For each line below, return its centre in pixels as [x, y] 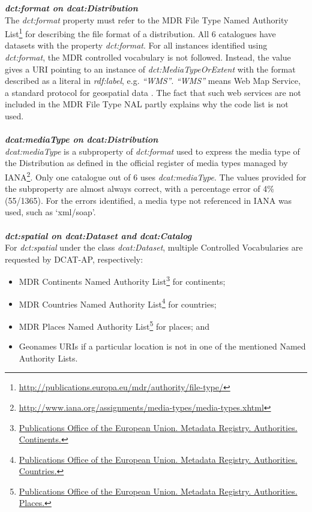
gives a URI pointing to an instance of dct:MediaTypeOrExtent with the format [150, 69]
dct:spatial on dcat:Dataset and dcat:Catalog [98, 235]
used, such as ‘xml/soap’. [50, 212]
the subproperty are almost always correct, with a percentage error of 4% [139, 189]
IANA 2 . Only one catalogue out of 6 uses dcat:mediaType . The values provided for [156, 176]
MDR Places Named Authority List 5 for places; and [114, 325]
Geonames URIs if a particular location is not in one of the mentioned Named [162, 346]
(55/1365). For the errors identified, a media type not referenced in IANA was [148, 200]
